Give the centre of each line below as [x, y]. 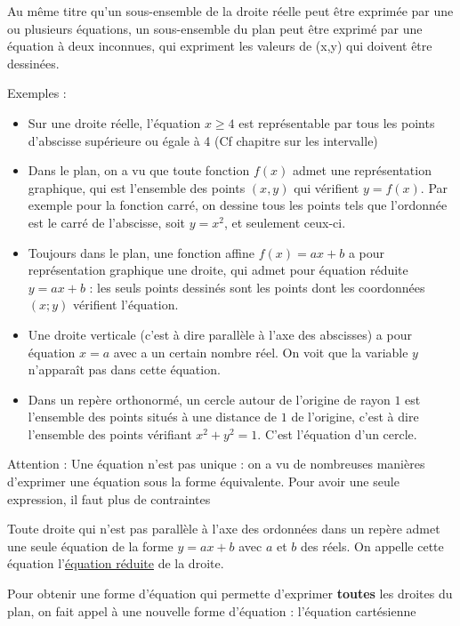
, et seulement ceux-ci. [285, 222]
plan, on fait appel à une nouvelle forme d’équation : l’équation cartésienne [212, 610]
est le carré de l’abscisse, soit [106, 222]
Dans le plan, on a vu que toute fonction [139, 170]
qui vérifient [327, 187]
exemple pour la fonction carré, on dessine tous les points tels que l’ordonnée [238, 205]
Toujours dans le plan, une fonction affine [141, 252]
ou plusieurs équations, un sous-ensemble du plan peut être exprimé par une [215, 28]
